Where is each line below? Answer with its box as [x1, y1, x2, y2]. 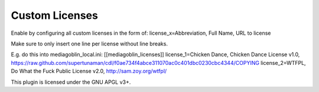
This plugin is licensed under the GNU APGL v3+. [11, 78, 131, 86]
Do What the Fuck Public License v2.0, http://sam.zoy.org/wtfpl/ [11, 68, 167, 75]
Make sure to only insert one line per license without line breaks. [11, 40, 168, 47]
